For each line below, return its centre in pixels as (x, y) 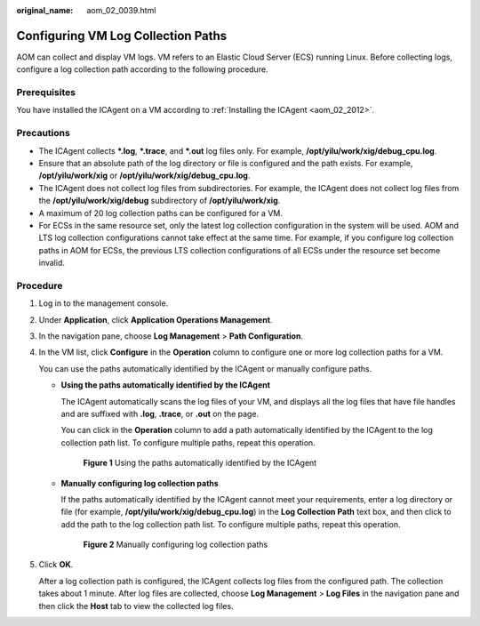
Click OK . (56, 565)
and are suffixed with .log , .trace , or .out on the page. (160, 413)
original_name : (45, 10)
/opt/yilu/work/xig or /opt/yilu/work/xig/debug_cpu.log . (144, 176)
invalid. (52, 263)
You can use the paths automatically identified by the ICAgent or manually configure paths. (205, 368)
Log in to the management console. (104, 303)
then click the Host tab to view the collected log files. (136, 606)
